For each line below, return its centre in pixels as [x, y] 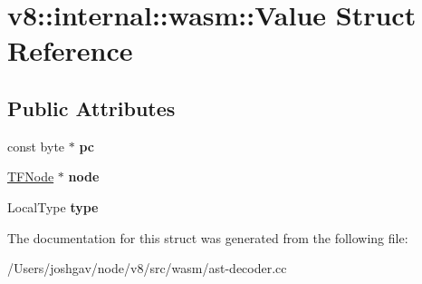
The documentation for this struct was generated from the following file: [208, 237]
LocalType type [53, 206]
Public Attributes [91, 108]
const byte [36, 146]
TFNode [31, 176]
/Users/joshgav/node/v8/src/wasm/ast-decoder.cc [147, 268]
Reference [70, 50]
